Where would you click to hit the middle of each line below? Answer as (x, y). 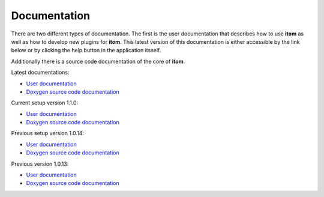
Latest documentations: (40, 73)
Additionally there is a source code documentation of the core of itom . (98, 61)
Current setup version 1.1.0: (45, 103)
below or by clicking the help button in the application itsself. (86, 50)
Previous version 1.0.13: (40, 164)
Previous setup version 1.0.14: (47, 133)
